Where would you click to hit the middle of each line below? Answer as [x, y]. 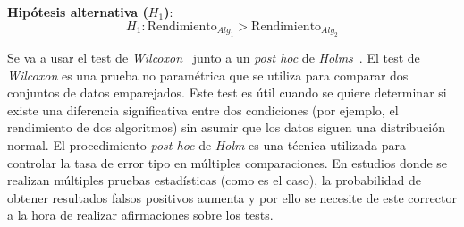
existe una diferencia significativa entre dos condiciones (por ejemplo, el [203, 109]
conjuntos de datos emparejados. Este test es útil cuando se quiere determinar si [227, 92]
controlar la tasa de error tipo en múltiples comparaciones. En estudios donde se [228, 162]
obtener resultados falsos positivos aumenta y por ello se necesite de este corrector [232, 197]
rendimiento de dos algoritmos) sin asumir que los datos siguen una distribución [227, 127]
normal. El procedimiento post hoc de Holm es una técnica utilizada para [207, 144]
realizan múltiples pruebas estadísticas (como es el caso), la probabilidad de [215, 180]
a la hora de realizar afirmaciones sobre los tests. [140, 215]
